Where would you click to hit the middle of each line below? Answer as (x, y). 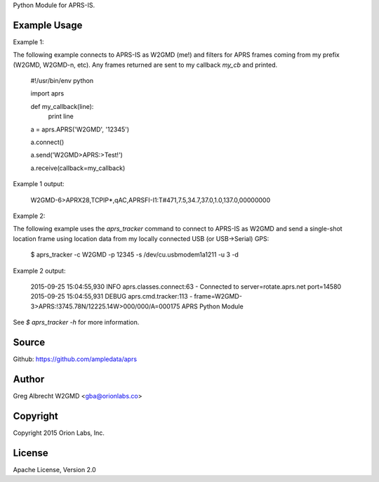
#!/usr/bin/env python (62, 81)
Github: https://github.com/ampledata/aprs (75, 359)
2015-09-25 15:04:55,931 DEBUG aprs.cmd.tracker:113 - (112, 297)
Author (29, 379)
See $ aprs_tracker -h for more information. (76, 323)
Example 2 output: (39, 271)
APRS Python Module (212, 306)
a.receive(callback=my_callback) (78, 168)
